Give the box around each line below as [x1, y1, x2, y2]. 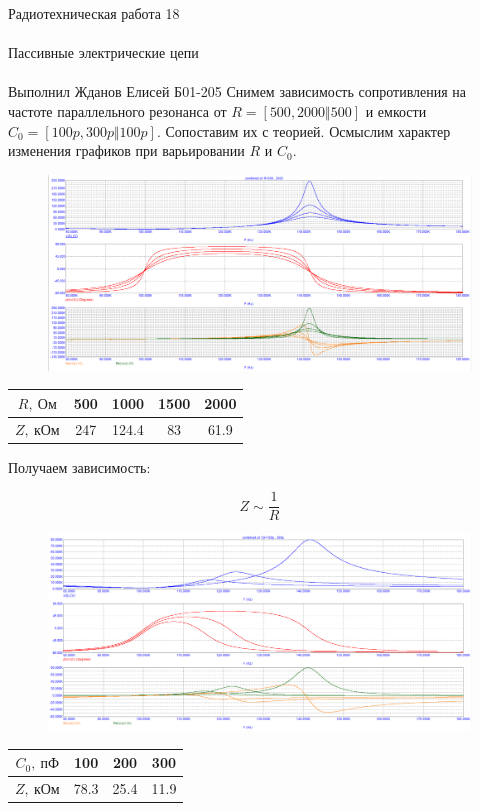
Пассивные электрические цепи [8, 42, 199, 63]
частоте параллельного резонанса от [8, 100, 227, 121]
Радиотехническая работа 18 [8, 3, 180, 23]
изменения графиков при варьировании [8, 140, 245, 161]
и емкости [365, 100, 427, 121]
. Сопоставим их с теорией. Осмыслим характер [156, 120, 451, 141]
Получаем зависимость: [8, 456, 151, 477]
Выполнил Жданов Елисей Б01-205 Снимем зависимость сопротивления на [8, 81, 467, 102]
